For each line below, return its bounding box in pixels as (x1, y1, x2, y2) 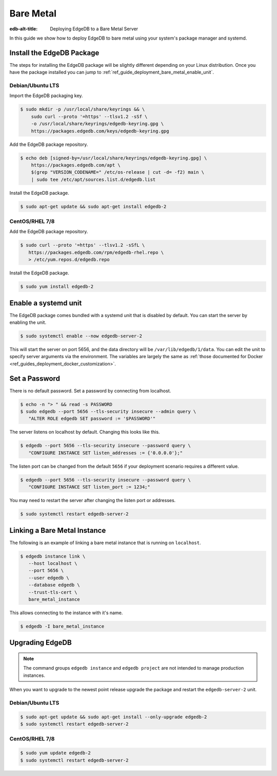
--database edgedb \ (28, 582, 81, 588)
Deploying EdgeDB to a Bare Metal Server (50, 26, 138, 32)
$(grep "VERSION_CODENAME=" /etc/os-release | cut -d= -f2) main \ (31, 170, 205, 175)
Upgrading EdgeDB (9, 638, 72, 647)
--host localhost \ (28, 560, 77, 566)
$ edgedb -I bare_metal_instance (20, 623, 105, 629)
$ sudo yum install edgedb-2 (20, 284, 94, 290)
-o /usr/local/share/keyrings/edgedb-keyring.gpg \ (31, 121, 164, 127)
